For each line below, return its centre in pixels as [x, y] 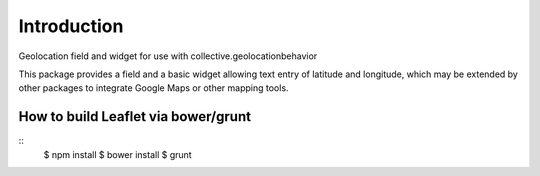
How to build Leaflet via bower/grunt [135, 116]
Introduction [71, 26]
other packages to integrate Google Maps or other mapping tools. [153, 88]
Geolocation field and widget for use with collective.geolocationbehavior [168, 56]
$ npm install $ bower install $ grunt [117, 154]
